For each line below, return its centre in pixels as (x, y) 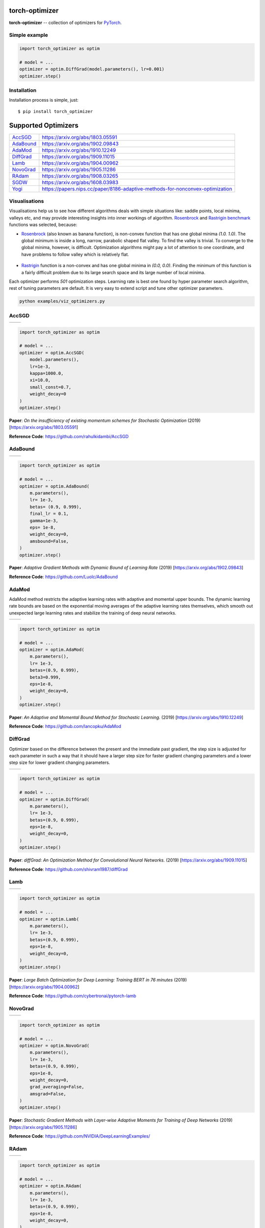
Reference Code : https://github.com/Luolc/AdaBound (63, 577)
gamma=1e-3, (44, 520)
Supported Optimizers (44, 125)
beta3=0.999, (45, 677)
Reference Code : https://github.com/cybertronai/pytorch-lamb (73, 996)
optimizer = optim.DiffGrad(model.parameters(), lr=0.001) (92, 69)
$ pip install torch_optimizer (55, 111)
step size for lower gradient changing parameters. (60, 763)
